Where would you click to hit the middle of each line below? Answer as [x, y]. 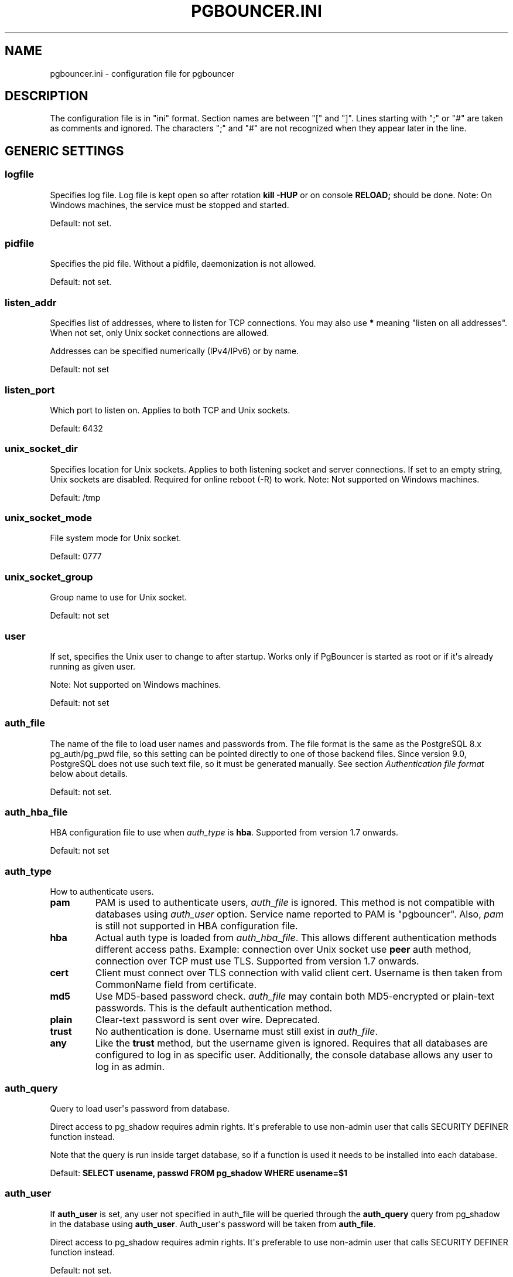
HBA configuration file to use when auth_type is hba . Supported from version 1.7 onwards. [224, 833]
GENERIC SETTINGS [64, 151]
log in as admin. [130, 1067]
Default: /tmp [75, 497]
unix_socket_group [49, 577]
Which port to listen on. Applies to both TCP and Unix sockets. [170, 410]
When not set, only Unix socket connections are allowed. [160, 333]
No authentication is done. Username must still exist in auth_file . [237, 1032]
